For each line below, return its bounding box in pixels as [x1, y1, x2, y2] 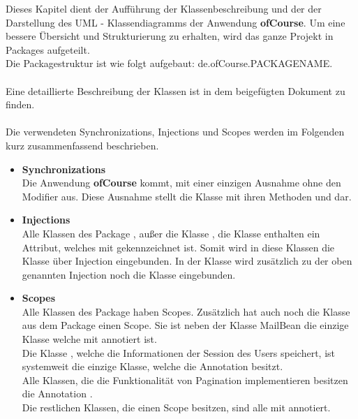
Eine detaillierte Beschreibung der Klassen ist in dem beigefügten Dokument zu [6, 83, 345, 98]
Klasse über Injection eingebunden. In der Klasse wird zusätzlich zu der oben [22, 253, 352, 268]
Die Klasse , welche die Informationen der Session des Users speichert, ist [22, 345, 335, 360]
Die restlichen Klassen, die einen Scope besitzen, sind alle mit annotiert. [22, 400, 331, 415]
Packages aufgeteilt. [6, 42, 90, 57]
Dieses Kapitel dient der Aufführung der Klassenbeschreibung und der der [6, 1, 322, 15]
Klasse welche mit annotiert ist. [22, 332, 157, 346]
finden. [6, 97, 35, 112]
